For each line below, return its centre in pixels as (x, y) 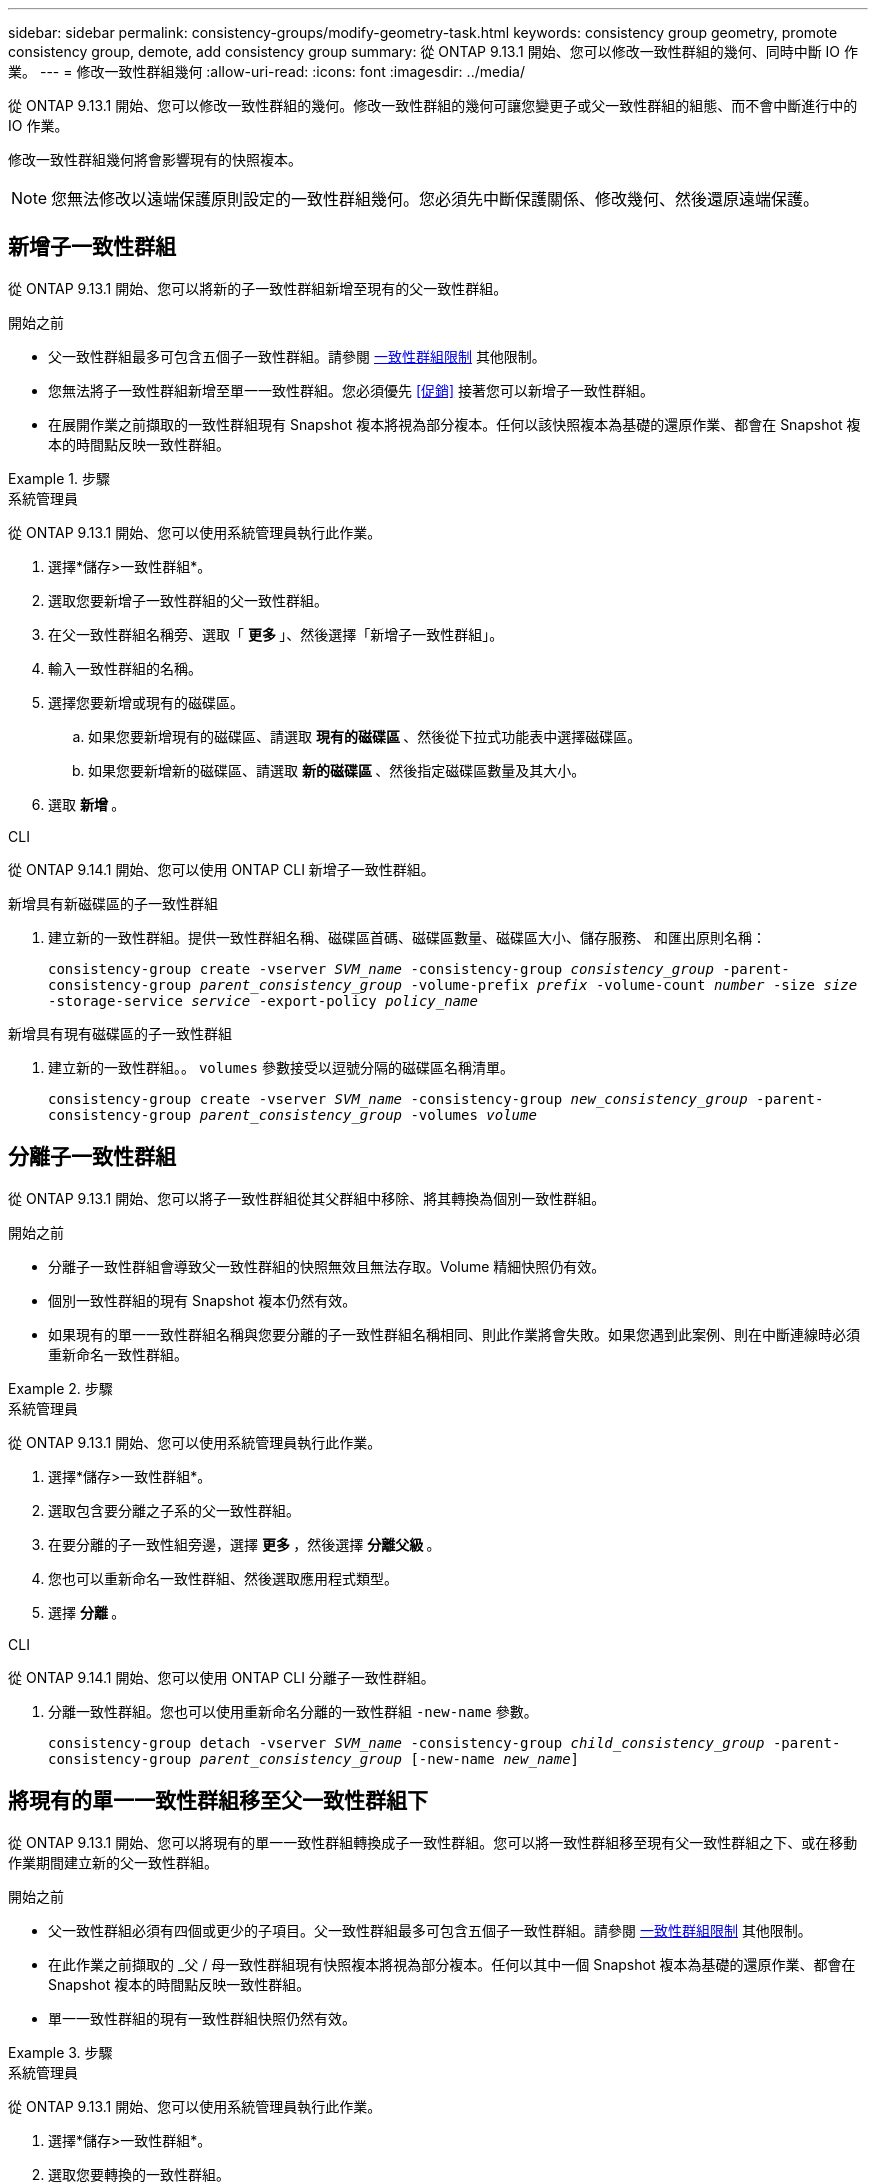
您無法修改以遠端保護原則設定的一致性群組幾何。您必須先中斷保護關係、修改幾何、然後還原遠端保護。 (435, 199)
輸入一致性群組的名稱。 (125, 668)
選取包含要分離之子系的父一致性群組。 (174, 1510)
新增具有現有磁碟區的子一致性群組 (120, 1033)
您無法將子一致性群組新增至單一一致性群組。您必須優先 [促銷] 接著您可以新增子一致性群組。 (351, 390)
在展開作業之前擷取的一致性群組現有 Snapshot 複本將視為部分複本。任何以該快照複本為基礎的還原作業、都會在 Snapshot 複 (454, 424)
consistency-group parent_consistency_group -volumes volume (292, 1114)
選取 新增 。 (87, 804)
